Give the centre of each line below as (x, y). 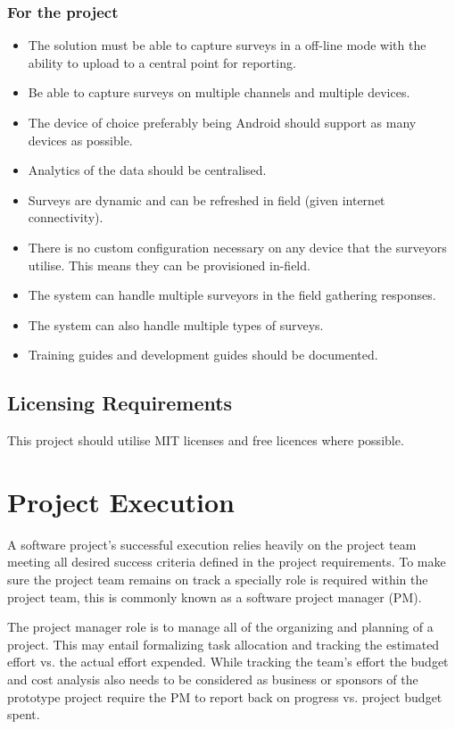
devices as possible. (80, 140)
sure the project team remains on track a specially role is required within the (218, 580)
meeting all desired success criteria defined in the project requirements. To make (227, 562)
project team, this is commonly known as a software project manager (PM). (215, 596)
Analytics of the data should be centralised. (147, 170)
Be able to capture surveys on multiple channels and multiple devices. (219, 92)
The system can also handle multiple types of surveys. (176, 324)
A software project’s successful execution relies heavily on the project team (212, 544)
